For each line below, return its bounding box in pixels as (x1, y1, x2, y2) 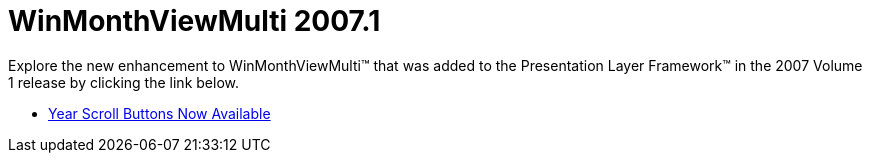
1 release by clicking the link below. (8, 73, 239, 91)
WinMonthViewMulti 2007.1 (8, 4, 381, 38)
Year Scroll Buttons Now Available (48, 104, 271, 122)
